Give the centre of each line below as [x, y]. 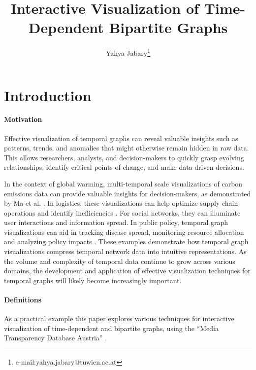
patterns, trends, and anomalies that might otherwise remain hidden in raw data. [127, 148]
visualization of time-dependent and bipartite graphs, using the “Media [111, 328]
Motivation [23, 119]
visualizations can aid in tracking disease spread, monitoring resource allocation [124, 232]
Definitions [23, 300]
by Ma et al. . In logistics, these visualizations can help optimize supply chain [121, 203]
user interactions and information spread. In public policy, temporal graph [116, 222]
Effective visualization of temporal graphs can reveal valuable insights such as [121, 138]
